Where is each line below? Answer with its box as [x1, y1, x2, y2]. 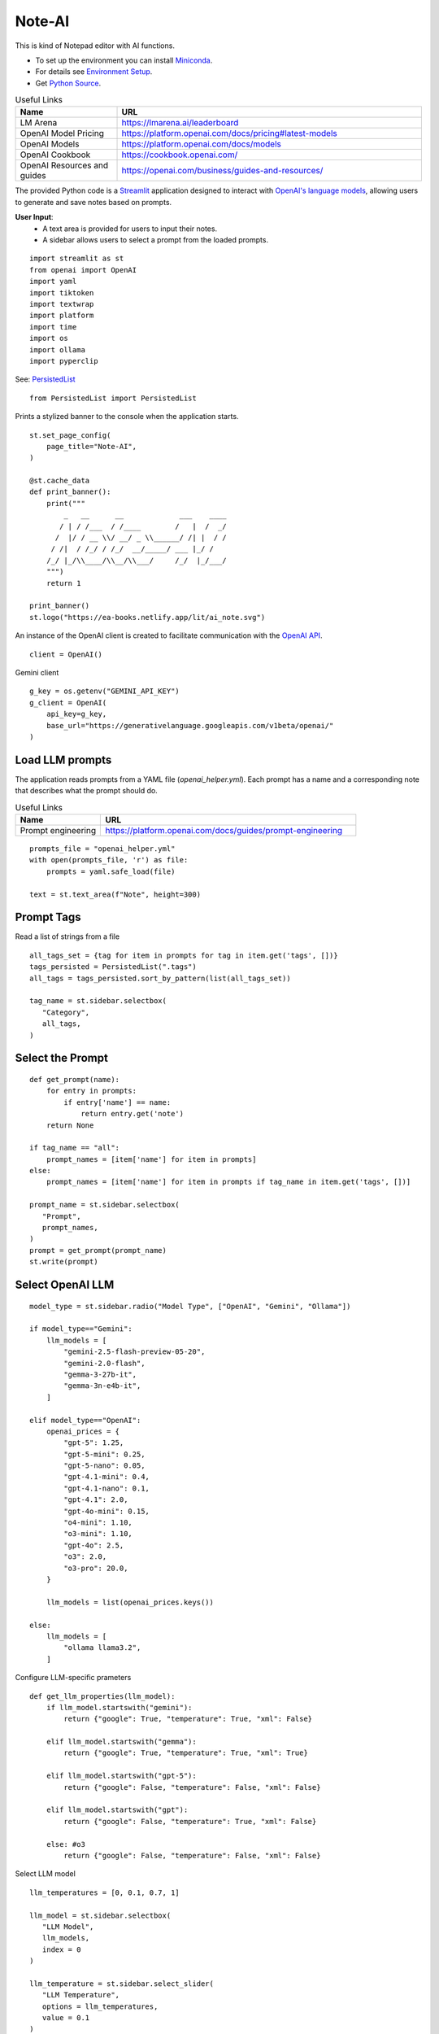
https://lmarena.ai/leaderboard [121, 117, 239, 129]
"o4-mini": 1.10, [63, 1518, 133, 1527]
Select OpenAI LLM [15, 1278, 115, 1292]
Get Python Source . [35, 78, 102, 88]
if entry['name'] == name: [63, 1098, 172, 1106]
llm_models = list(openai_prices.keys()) [46, 1597, 215, 1607]
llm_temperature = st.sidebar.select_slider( [29, 1979, 215, 1988]
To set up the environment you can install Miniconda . [35, 55, 213, 65]
